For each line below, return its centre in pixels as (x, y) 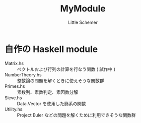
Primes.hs (15, 86)
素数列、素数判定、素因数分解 (47, 92)
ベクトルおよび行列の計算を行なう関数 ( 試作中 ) (66, 69)
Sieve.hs (13, 98)
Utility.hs (14, 109)
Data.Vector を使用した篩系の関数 (52, 103)
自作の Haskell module (51, 49)
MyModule (83, 9)
